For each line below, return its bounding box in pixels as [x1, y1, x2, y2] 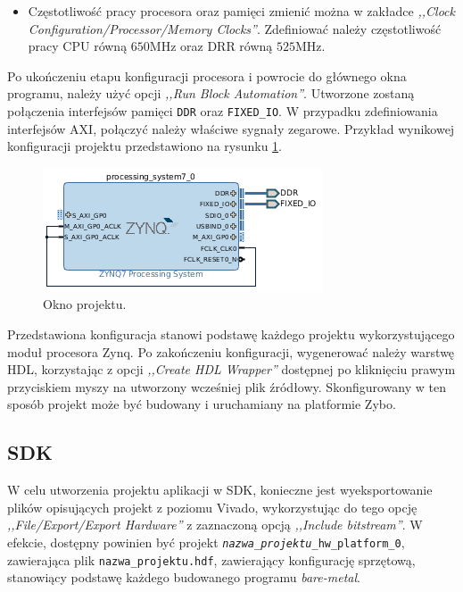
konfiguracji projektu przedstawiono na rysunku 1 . [7, 137, 282, 155]
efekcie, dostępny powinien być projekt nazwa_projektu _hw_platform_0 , [7, 532, 405, 551]
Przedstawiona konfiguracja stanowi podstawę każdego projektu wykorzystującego [7, 325, 455, 343]
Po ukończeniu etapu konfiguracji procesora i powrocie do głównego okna [7, 66, 407, 85]
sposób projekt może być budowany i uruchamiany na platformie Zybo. [7, 395, 396, 413]
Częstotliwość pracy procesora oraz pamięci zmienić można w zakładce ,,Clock [28, 2, 455, 20]
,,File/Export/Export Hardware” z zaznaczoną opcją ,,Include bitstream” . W [7, 515, 423, 534]
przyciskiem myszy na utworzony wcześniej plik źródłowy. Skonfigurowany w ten [7, 377, 446, 396]
